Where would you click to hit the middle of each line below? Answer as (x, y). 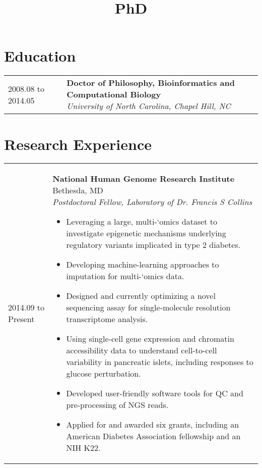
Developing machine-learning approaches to (143, 265)
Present (21, 319)
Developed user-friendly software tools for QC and (155, 393)
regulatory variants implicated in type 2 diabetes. (153, 245)
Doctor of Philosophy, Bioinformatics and (151, 83)
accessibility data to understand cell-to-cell (142, 350)
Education (40, 56)
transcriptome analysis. (107, 319)
